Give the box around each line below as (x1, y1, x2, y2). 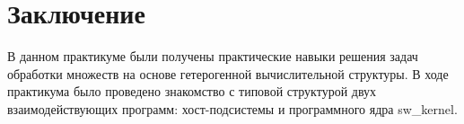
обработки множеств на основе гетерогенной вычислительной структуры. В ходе (7, 64, 449, 83)
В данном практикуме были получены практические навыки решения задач (7, 47, 418, 66)
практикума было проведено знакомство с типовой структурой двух (7, 82, 377, 101)
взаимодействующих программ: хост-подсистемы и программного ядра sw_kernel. (7, 99, 458, 118)
